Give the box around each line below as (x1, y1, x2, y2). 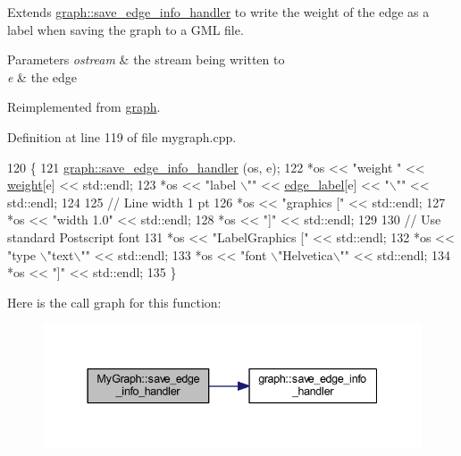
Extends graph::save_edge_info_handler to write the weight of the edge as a (7, 3, 430, 21)
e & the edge (7, 67, 77, 86)
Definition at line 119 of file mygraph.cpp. (7, 127, 237, 146)
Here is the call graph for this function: (7, 292, 222, 311)
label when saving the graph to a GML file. (7, 20, 244, 38)
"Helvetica (278, 245, 333, 264)
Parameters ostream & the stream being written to (7, 50, 285, 69)
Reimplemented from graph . (7, 97, 161, 116)
